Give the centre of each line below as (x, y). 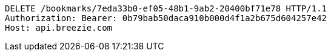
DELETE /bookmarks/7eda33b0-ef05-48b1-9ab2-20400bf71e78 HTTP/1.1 (166, 8)
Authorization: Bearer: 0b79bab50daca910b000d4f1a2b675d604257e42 (166, 18)
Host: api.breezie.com (59, 28)
